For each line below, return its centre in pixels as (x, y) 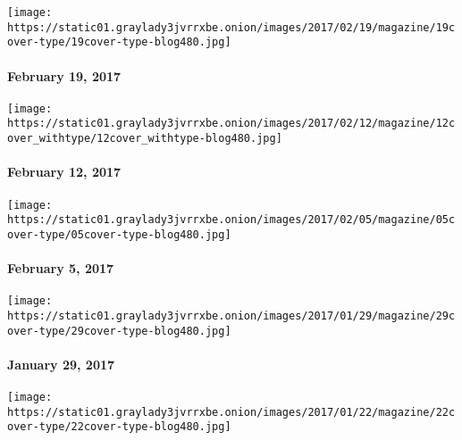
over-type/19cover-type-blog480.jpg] (119, 42)
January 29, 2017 (61, 364)
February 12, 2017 (64, 172)
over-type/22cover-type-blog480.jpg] (119, 427)
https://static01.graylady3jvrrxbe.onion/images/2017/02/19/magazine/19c (231, 27)
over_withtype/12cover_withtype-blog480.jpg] (145, 139)
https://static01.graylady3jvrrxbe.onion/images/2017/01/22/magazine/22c (231, 412)
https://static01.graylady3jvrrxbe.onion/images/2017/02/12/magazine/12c (231, 124)
